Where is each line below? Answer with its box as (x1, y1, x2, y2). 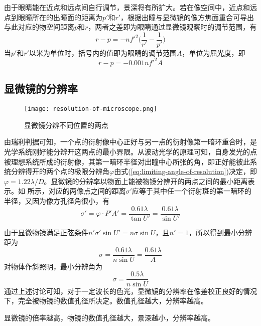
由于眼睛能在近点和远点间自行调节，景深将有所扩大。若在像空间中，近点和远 (4, 2, 257, 12)
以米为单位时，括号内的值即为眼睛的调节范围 (29, 47, 177, 58)
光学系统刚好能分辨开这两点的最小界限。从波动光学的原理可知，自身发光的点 (4, 146, 257, 156)
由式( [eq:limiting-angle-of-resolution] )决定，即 (114, 166, 257, 177)
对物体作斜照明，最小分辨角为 (4, 261, 102, 271)
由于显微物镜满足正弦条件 (4, 227, 88, 237)
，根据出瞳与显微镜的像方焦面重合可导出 (120, 12, 254, 22)
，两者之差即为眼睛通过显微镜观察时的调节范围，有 (88, 22, 257, 32)
